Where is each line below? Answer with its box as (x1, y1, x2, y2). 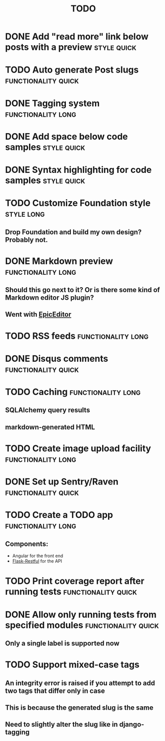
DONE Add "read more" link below (5, 31, 149, 42)
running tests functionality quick (5, 586, 137, 597)
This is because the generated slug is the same (5, 703, 154, 712)
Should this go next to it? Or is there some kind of (5, 286, 160, 294)
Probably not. (5, 236, 48, 244)
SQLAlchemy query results (5, 406, 90, 414)
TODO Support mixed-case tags (5, 659, 140, 670)
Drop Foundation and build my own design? (5, 228, 142, 236)
